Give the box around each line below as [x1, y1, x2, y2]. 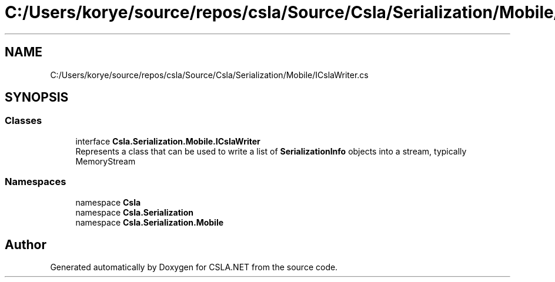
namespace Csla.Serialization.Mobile [75, 217, 224, 227]
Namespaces [5, 176, 66, 188]
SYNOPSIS [5, 90, 69, 105]
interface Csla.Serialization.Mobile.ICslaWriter [75, 136, 260, 146]
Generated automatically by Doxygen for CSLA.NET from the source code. [50, 262, 338, 273]
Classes [5, 115, 42, 127]
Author [5, 237, 46, 252]
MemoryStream [75, 156, 136, 166]
